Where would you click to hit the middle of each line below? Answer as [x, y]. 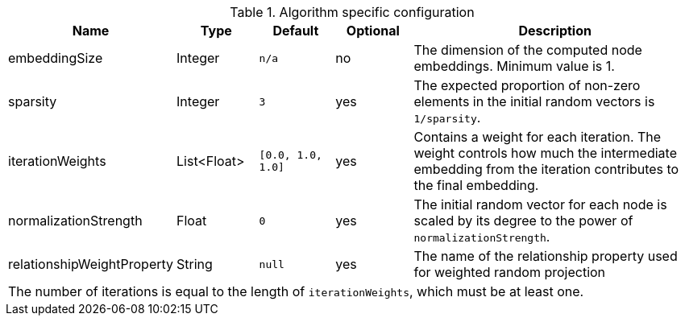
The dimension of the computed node [528, 50]
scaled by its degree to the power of [523, 221]
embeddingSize [56, 58]
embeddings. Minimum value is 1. [514, 66]
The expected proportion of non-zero [527, 85]
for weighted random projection [510, 272]
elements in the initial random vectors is [534, 101]
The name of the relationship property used [546, 256]
